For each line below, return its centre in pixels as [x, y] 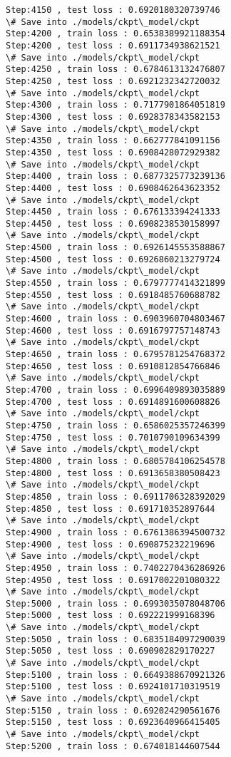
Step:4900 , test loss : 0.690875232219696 [111, 544]
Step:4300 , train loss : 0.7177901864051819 [115, 105]
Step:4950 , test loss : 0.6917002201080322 [113, 580]
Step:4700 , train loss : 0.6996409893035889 [115, 390]
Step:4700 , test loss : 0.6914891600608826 [113, 402]
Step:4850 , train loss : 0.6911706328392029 [115, 496]
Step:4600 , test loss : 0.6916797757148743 [113, 330]
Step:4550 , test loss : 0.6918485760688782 [113, 295]
